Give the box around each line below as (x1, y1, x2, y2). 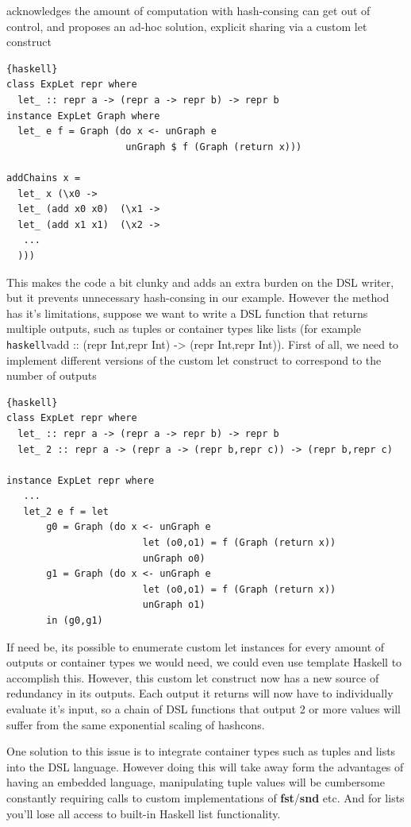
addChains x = (6, 172, 81, 184)
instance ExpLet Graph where (6, 110, 160, 122)
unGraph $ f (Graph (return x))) (125, 141, 302, 153)
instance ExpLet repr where (6, 474, 155, 486)
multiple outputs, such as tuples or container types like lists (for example (6, 320, 362, 337)
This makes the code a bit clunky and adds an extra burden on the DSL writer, (6, 273, 394, 290)
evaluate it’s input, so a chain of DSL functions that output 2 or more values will (6, 701, 401, 717)
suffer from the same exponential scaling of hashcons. (6, 716, 265, 732)
